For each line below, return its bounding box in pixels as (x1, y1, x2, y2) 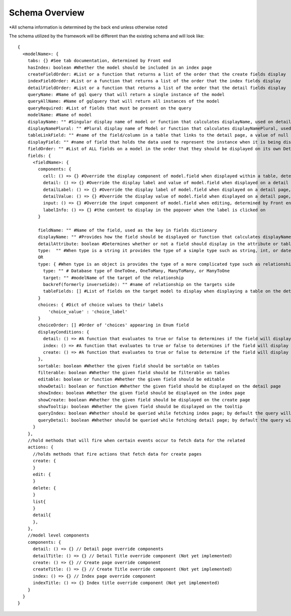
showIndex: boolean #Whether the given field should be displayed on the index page (38, 390, 245, 396)
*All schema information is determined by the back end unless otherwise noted (9, 24, 167, 30)
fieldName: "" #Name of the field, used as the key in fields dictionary (38, 227, 217, 233)
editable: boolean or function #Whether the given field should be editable (38, 377, 225, 382)
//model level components (27, 533, 90, 538)
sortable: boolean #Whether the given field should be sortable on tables (38, 363, 220, 368)
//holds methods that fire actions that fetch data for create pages (32, 451, 202, 457)
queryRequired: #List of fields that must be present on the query (27, 105, 192, 111)
